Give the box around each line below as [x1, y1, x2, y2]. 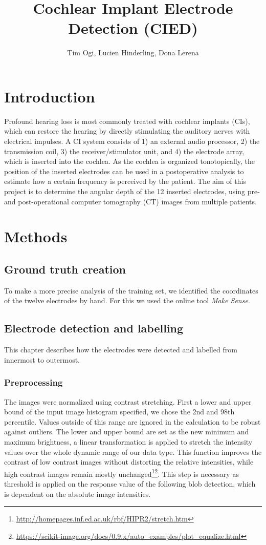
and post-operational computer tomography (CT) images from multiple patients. [4, 196, 257, 206]
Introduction [4, 86, 95, 107]
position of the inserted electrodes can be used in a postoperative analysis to [4, 165, 244, 176]
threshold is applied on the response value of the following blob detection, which [4, 478, 256, 489]
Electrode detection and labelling [4, 320, 184, 336]
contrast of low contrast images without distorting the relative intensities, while [4, 456, 254, 467]
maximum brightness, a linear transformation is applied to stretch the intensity [4, 436, 253, 447]
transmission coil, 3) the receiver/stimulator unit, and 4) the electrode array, [4, 145, 245, 156]
